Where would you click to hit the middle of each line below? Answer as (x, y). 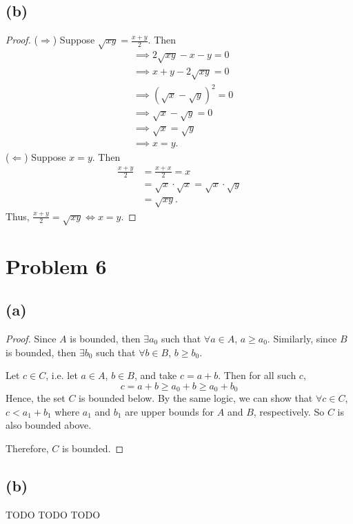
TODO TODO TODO (53, 514)
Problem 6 (56, 265)
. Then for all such (257, 375)
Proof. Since (31, 338)
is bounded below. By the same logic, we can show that (196, 398)
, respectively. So (289, 411)
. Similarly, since (302, 338)
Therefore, (27, 448)
